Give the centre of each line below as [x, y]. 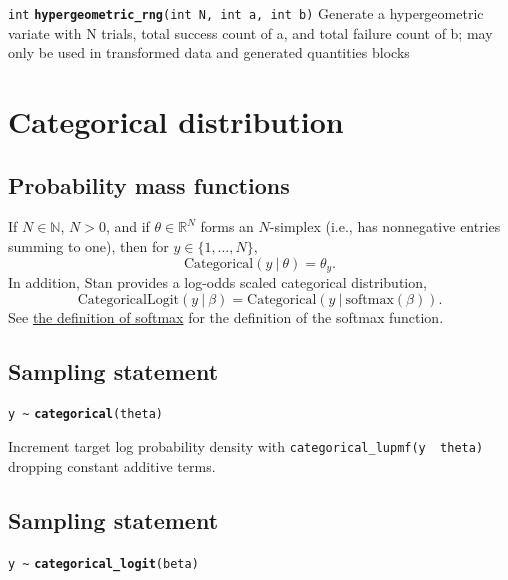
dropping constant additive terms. [112, 465]
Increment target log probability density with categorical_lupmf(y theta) [246, 446]
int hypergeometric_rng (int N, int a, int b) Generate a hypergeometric [246, 13]
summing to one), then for [88, 246]
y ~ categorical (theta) [86, 414]
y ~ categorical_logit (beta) [103, 563]
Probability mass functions [149, 184]
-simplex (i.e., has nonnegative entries [385, 226]
